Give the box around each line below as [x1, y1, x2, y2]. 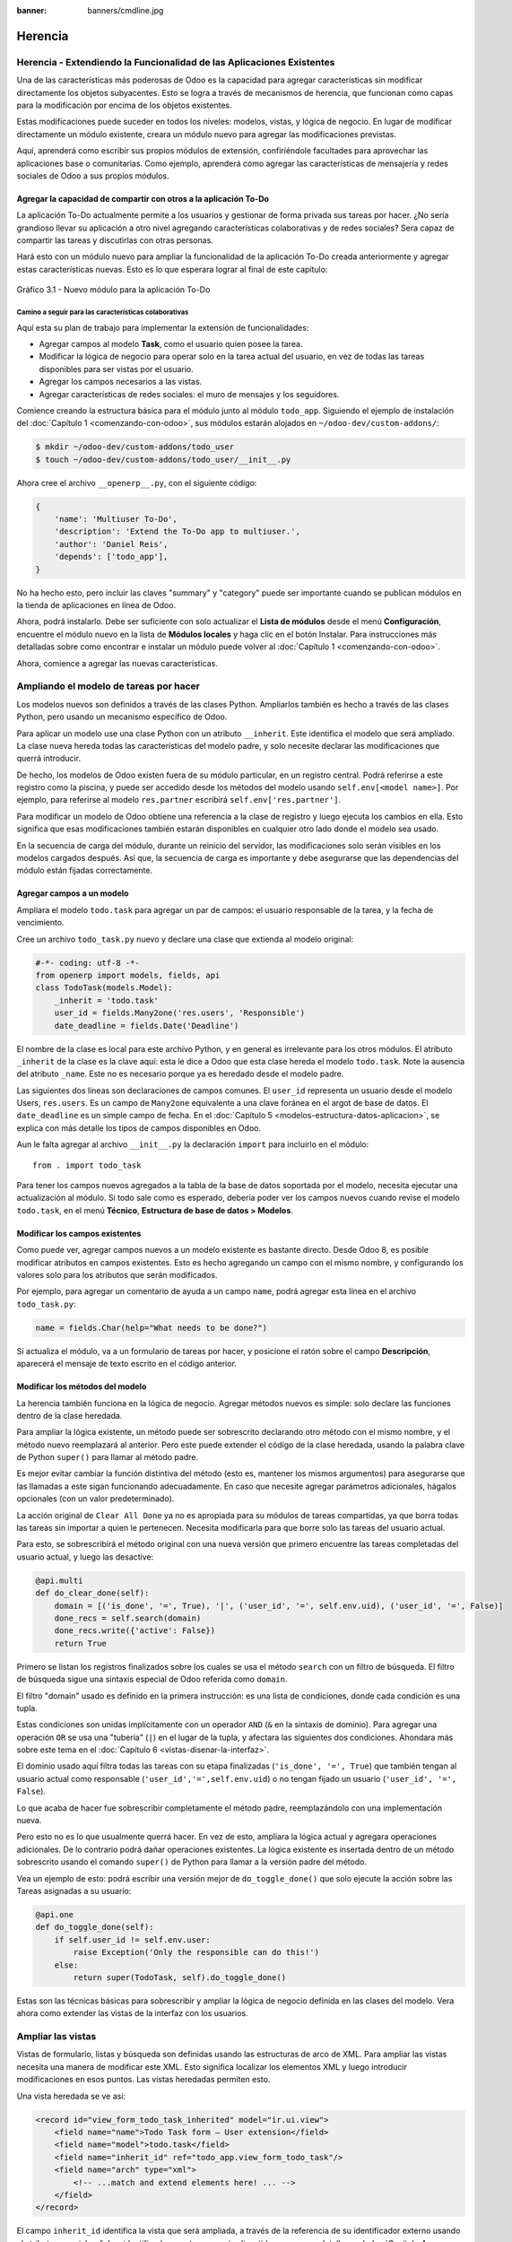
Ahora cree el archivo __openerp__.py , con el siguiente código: [16, 477, 257, 488]
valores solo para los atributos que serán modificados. [16, 1269, 218, 1280]
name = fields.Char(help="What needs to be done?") [35, 1323, 268, 1333]
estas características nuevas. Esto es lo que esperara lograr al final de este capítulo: [16, 264, 328, 274]
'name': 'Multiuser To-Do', [54, 514, 178, 525]
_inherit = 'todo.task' [54, 995, 159, 1005]
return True [54, 1638, 108, 1648]
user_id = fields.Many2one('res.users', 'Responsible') [54, 1008, 306, 1018]
